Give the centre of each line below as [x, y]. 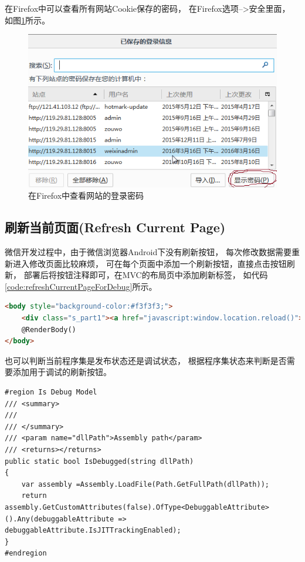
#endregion [26, 553]
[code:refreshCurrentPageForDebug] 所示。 [81, 286]
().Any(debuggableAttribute [60, 519]
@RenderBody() [49, 329]
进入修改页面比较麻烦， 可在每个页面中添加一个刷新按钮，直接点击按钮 [150, 263]
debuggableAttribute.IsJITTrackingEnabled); [93, 531]
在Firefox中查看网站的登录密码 [86, 195]
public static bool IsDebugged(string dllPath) [99, 461]
